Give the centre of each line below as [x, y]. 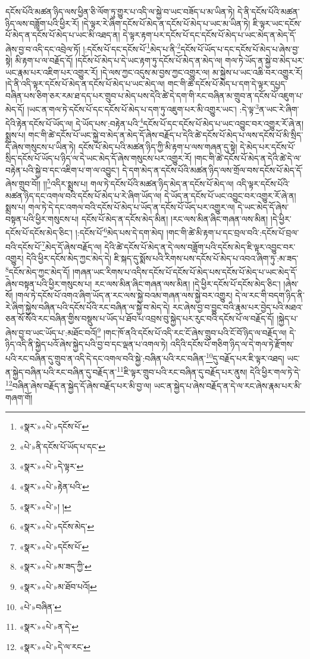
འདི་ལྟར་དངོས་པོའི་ [263, 183]
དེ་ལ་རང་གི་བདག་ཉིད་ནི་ [270, 295]
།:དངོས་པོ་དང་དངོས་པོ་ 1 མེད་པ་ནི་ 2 [132, 48]
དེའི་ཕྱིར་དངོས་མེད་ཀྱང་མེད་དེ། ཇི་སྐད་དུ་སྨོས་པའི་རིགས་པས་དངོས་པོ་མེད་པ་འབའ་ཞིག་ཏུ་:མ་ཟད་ [162, 258]
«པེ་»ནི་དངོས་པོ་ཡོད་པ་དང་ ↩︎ [62, 446]
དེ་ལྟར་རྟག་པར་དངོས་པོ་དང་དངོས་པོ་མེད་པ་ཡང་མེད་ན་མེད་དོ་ [209, 35]
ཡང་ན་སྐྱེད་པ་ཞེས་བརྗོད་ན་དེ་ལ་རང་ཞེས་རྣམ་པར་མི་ [228, 386]
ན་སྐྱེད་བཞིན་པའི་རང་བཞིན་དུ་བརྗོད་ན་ [61, 372]
